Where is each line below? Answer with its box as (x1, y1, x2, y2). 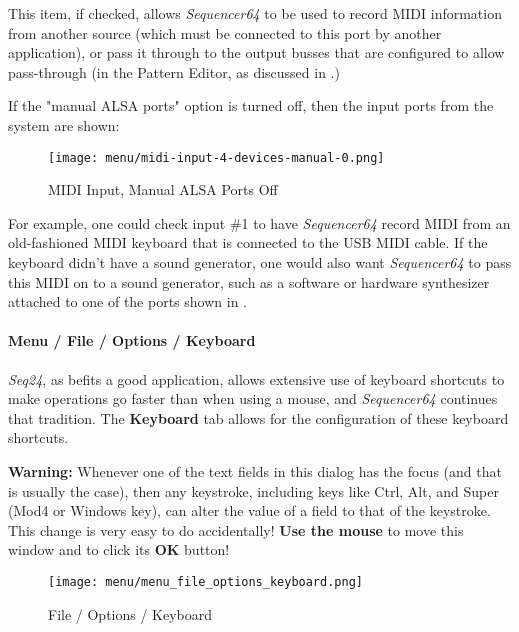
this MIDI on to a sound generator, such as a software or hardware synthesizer (8, 271, 490, 292)
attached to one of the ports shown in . (8, 291, 247, 312)
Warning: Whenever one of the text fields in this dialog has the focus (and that (8, 460, 502, 481)
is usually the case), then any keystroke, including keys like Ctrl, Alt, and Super (8, 480, 499, 501)
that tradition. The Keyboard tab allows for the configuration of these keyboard (8, 407, 509, 428)
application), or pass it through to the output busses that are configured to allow (8, 42, 505, 63)
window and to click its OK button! (8, 539, 230, 560)
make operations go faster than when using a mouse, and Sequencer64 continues (8, 388, 498, 409)
